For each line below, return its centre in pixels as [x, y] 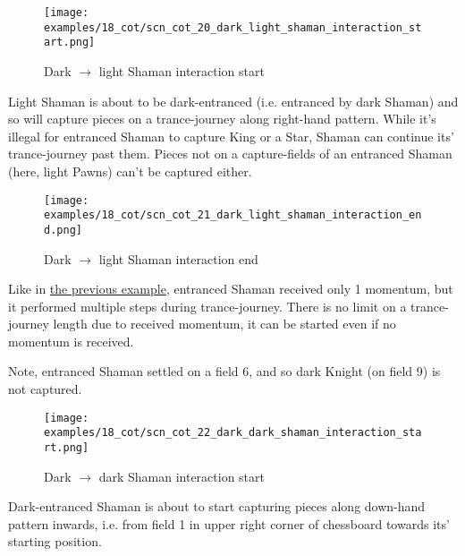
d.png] [63, 230]
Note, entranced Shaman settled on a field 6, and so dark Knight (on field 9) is [224, 371]
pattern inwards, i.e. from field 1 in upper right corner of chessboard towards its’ [229, 523]
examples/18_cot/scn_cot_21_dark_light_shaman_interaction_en [233, 215]
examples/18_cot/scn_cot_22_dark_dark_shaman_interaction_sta [233, 433]
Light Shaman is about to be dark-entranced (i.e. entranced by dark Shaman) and [233, 101]
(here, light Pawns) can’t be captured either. [130, 171]
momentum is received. [71, 341]
